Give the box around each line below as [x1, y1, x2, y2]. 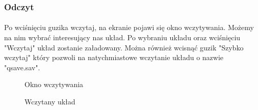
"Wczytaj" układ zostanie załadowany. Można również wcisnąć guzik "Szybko [4, 42, 244, 52]
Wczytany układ [24, 96, 75, 106]
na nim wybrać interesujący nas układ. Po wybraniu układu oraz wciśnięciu [4, 32, 241, 43]
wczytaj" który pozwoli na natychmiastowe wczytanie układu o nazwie [4, 52, 224, 63]
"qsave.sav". [4, 62, 40, 72]
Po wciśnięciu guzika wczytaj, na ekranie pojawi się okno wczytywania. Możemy [4, 22, 254, 33]
